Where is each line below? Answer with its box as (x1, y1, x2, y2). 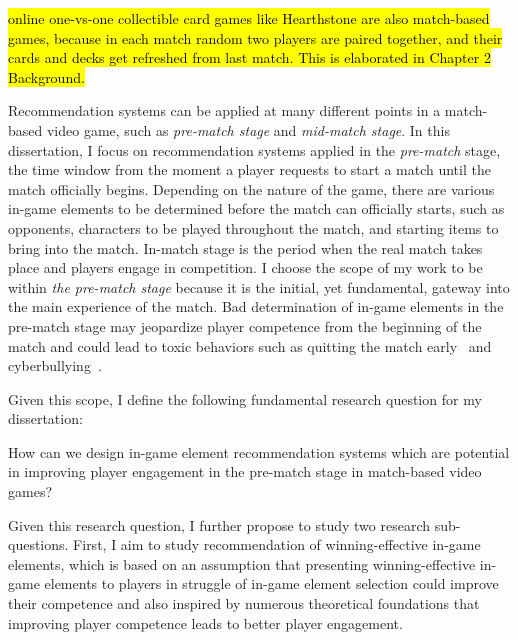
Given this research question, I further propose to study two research (8, 514, 430, 535)
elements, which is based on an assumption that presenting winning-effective (8, 553, 476, 574)
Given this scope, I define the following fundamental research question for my (8, 388, 482, 409)
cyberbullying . (8, 355, 102, 376)
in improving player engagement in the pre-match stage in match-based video (8, 461, 482, 482)
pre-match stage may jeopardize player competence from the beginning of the (8, 315, 482, 336)
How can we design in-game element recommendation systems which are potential (8, 441, 510, 462)
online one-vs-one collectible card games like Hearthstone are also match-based (8, 8, 490, 28)
